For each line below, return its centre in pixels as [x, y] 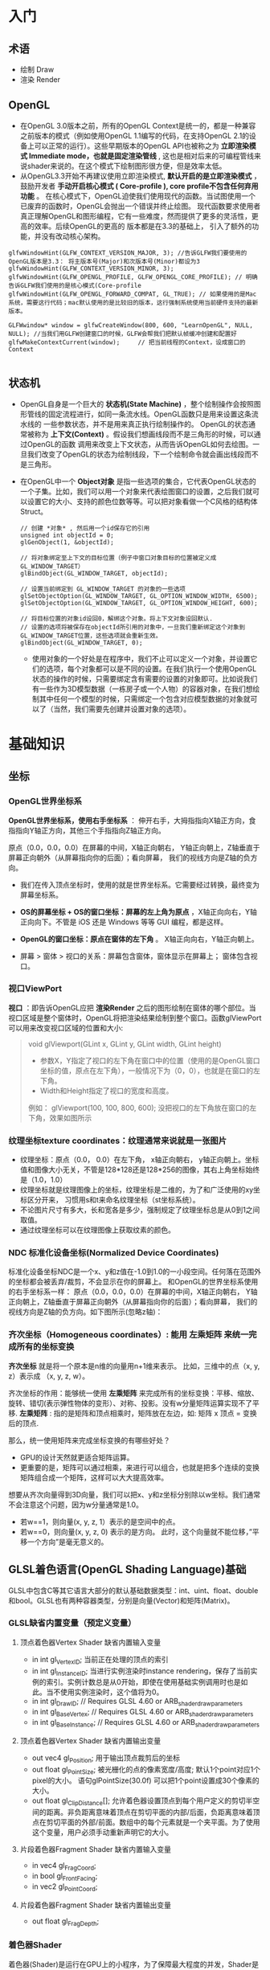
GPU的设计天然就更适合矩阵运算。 [77, 1457]
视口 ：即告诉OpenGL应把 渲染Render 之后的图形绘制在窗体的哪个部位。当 [132, 1008]
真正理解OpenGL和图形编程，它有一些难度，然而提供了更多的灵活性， [135, 216]
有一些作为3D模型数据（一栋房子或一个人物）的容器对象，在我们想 [142, 689]
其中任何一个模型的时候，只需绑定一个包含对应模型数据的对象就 [145, 698]
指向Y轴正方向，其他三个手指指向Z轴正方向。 [90, 830]
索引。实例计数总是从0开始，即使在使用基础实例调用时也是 [143, 1682]
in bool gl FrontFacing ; [65, 1876]
